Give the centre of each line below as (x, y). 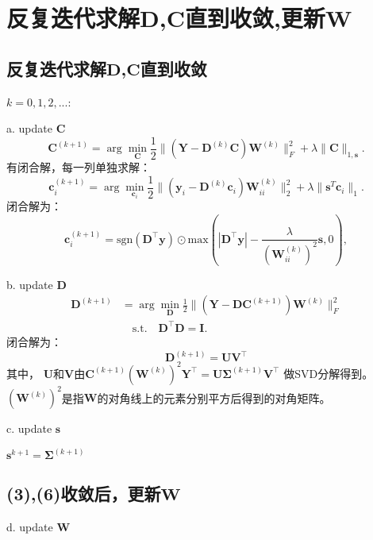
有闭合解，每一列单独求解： (79, 167)
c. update (29, 428)
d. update (30, 527)
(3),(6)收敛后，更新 (84, 494)
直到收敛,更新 (255, 18)
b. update (30, 284)
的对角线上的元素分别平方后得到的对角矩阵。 (214, 397)
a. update (29, 128)
